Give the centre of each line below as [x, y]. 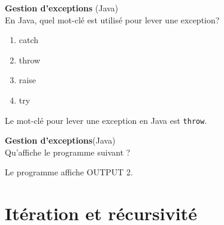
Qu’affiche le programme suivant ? [68, 152]
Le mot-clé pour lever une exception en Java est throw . [106, 120]
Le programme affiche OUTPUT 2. [69, 172]
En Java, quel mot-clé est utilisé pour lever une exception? [112, 19]
